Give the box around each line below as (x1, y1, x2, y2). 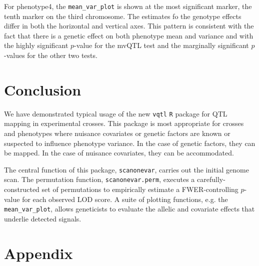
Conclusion (4, 79, 81, 99)
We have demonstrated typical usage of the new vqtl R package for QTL (4, 108, 227, 118)
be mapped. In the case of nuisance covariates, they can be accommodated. (4, 147, 234, 158)
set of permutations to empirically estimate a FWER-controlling (41, 184, 238, 194)
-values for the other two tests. (4, 50, 97, 60)
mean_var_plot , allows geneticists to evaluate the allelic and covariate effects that (4, 203, 255, 214)
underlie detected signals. (4, 213, 81, 223)
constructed (4, 184, 39, 194)
